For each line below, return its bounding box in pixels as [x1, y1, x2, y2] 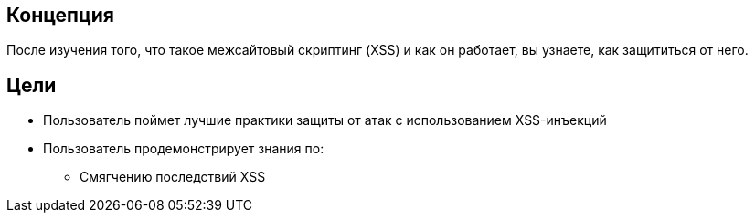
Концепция [6, 4, 114, 26]
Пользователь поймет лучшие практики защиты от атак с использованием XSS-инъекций [43, 112, 607, 129]
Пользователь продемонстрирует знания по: [43, 141, 324, 157]
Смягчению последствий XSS [80, 169, 266, 185]
